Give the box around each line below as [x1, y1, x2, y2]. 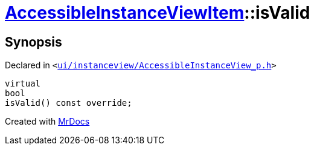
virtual [5, 79, 41, 89]
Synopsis [5, 34, 62, 50]
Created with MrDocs [5, 116, 90, 127]
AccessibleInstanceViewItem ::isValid [5, 2, 310, 23]
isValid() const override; [5, 98, 132, 108]
